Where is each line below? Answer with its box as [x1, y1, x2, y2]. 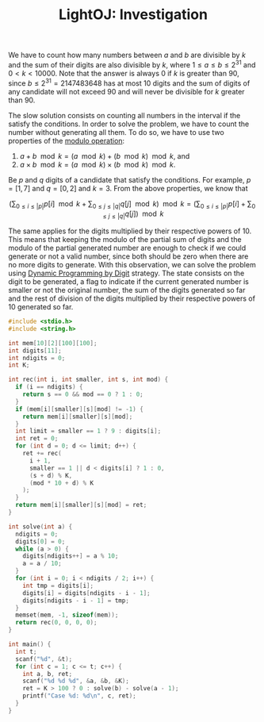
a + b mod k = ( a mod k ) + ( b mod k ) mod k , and [19, 151, 190, 160]
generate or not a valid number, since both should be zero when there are [8, 252, 249, 261]
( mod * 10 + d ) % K [29, 478, 94, 487]
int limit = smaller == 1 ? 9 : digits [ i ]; [15, 427, 162, 436]
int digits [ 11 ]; [8, 347, 62, 355]
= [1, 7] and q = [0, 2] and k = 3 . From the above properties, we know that [8, 183, 248, 193]
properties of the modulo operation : [8, 136, 125, 145]
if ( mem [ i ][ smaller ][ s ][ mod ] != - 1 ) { [15, 405, 144, 413]
